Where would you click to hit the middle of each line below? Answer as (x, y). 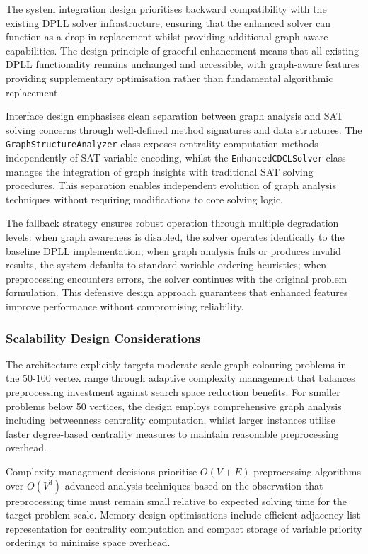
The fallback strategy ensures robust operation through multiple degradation (172, 223)
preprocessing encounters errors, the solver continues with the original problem (177, 278)
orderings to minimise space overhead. (88, 542)
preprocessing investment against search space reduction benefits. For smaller (173, 392)
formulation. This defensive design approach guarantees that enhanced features (177, 292)
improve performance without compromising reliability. (125, 306)
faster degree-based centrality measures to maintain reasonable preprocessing (172, 433)
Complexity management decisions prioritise (102, 471)
